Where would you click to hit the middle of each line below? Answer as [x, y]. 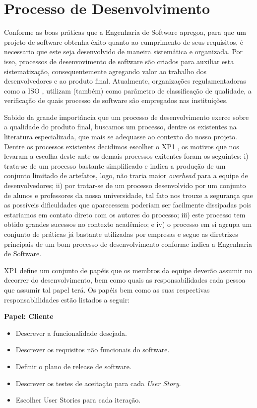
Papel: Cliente [29, 316]
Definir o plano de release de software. [73, 366]
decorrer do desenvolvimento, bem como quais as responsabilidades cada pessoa [125, 280]
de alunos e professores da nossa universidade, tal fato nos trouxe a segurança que [128, 195]
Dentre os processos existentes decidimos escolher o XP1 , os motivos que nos [122, 146]
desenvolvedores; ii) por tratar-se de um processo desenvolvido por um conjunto [125, 185]
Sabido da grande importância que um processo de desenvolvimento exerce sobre [127, 117]
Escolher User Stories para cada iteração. [78, 400]
